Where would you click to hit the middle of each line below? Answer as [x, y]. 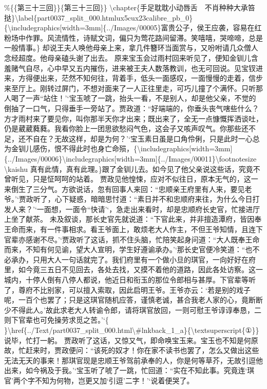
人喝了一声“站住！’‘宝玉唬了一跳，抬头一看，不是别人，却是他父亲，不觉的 [130, 98]
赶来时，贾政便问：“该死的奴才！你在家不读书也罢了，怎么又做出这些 [142, 350]
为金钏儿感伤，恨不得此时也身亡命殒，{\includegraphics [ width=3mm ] [118, 148]
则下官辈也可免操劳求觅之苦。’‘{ [56, 320]
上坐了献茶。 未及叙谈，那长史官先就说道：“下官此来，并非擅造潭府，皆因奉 [133, 219]
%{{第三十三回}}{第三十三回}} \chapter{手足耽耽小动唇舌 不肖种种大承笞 [130, 7]
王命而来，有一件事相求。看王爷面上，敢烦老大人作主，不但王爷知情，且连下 [133, 229]
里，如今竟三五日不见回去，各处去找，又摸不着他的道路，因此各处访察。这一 [133, 269]
